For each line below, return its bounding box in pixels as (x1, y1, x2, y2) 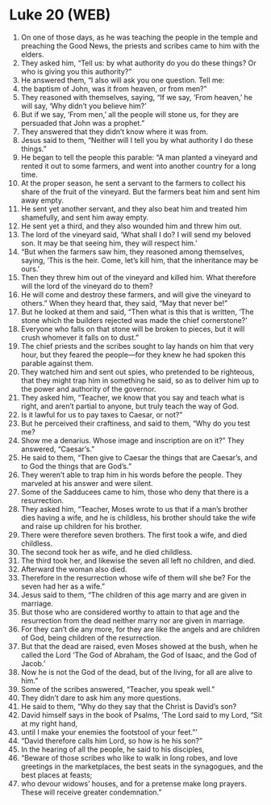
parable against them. (20, 358, 94, 368)
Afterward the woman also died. (20, 564, 127, 574)
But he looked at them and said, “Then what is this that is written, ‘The (20, 307, 254, 317)
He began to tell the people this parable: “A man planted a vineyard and (20, 152, 258, 162)
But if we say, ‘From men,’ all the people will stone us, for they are (20, 109, 240, 119)
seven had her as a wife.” (20, 581, 106, 591)
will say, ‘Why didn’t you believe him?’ (20, 101, 147, 111)
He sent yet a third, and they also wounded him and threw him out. (20, 220, 242, 231)
